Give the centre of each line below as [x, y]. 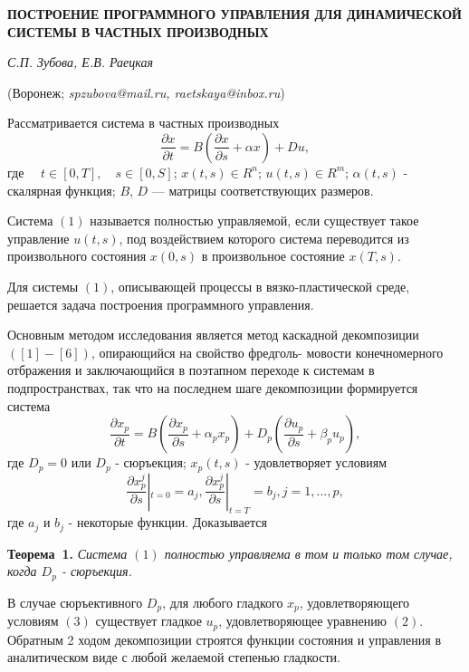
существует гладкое [148, 621]
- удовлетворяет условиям [316, 462]
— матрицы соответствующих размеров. [263, 190]
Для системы [43, 286]
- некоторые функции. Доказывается [167, 522]
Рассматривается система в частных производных [144, 123]
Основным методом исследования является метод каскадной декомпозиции [213, 335]
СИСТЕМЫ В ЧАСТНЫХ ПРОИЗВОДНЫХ [138, 31]
